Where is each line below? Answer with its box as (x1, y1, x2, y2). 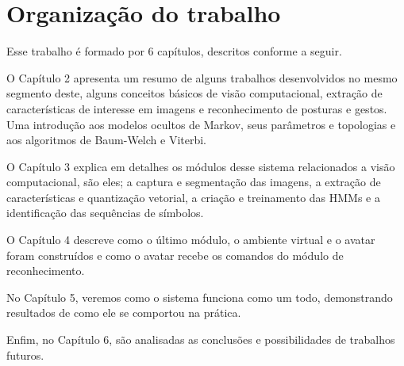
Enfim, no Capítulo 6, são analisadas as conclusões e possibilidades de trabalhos (6, 331, 395, 348)
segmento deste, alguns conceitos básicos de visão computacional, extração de (6, 85, 383, 101)
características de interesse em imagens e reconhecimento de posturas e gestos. (6, 100, 387, 116)
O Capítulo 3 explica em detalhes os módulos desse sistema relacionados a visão (6, 158, 395, 174)
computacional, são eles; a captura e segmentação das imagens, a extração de (6, 173, 381, 190)
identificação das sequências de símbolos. (6, 204, 204, 221)
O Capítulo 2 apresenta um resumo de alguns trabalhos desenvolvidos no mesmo (6, 69, 398, 86)
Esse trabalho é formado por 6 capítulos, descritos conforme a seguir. (6, 43, 342, 59)
